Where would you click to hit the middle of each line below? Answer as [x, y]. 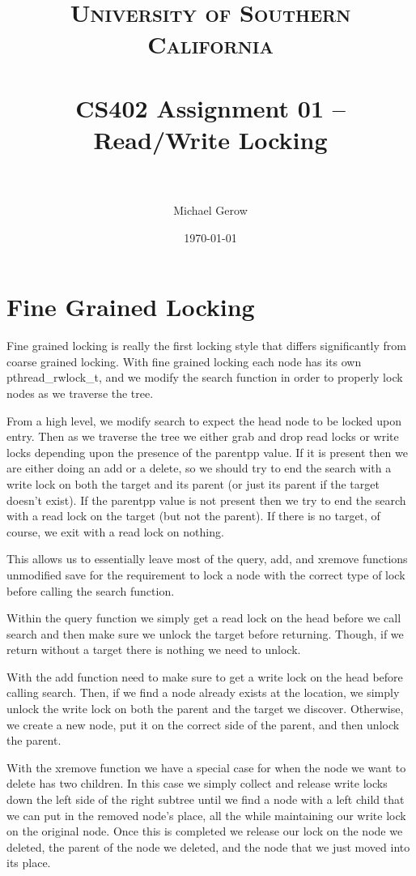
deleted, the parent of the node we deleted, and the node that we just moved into [208, 846]
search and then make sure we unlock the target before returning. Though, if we [205, 633]
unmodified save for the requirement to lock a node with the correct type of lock [206, 574]
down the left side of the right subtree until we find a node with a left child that [206, 799]
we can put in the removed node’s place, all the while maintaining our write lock [206, 815]
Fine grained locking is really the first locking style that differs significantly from [206, 346]
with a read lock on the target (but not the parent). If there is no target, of [193, 516]
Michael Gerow [210, 210]
